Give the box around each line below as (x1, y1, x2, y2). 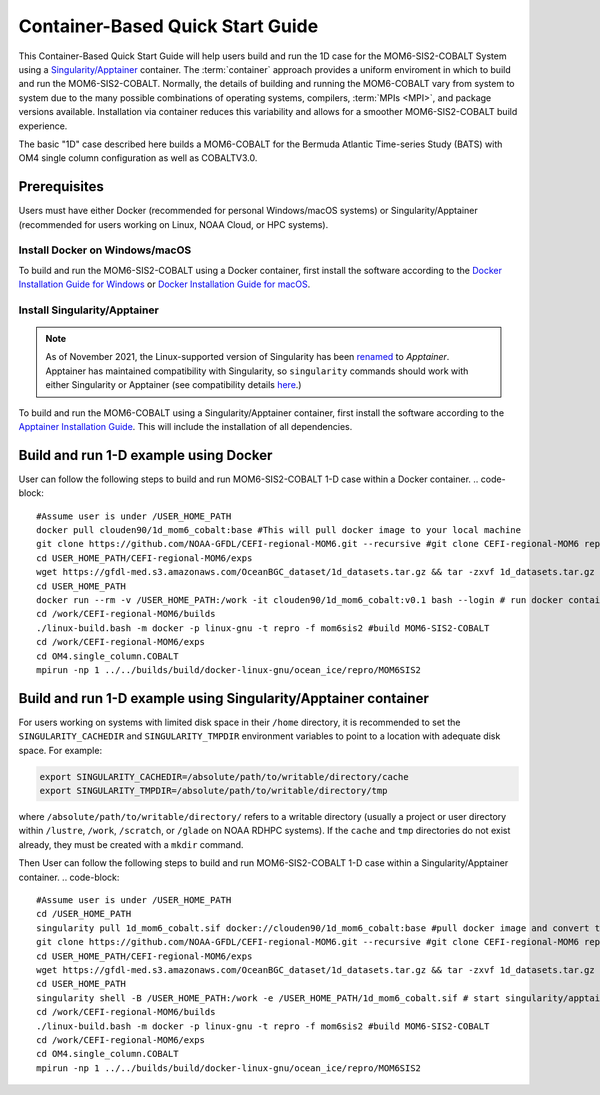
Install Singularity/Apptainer (18, 303, 159, 317)
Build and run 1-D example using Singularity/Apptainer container (18, 690, 429, 707)
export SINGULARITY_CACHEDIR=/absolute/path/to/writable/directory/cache (39, 771, 409, 782)
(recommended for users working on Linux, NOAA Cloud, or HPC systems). (18, 218, 329, 230)
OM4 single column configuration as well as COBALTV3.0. (18, 152, 258, 164)
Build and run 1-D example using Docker (18, 446, 273, 464)
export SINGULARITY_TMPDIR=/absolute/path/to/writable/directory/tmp (39, 785, 388, 797)
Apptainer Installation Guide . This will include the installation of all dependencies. (18, 421, 353, 433)
